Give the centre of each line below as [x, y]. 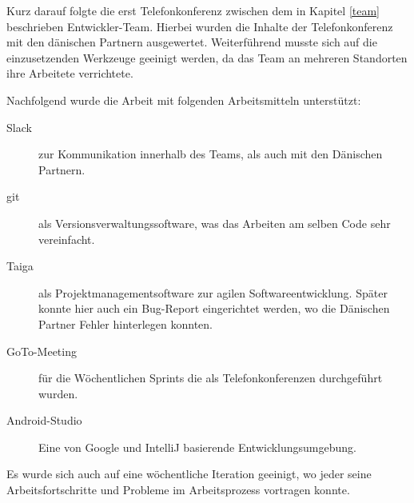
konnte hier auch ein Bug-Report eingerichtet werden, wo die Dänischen [214, 308]
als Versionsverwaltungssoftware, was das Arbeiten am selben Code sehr [215, 223]
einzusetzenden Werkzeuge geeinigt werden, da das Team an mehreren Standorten [207, 57]
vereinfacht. [67, 239]
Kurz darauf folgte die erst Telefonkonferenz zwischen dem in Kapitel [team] [193, 10]
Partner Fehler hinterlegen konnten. [125, 323]
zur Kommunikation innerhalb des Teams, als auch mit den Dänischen [211, 154]
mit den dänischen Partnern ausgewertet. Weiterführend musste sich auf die [192, 42]
